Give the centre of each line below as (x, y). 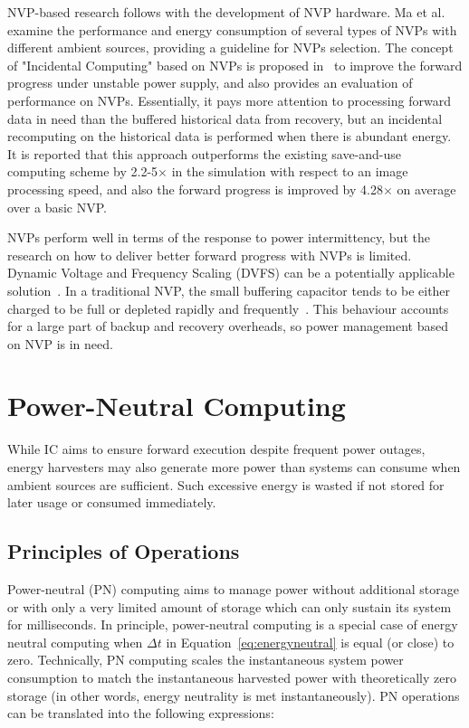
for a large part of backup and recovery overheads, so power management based (228, 326)
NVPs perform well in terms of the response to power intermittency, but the (219, 237)
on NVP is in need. (60, 343)
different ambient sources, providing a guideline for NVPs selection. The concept (230, 47)
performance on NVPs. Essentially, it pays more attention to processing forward (229, 100)
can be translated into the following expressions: (141, 713)
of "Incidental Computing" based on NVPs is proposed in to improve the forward (235, 65)
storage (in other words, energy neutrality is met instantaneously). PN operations (234, 695)
